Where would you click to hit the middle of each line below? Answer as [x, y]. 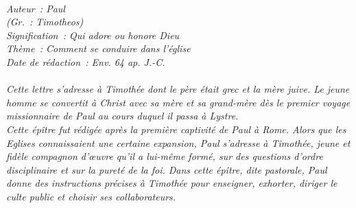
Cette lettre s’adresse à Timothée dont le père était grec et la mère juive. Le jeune [178, 89]
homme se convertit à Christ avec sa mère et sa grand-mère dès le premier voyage [178, 102]
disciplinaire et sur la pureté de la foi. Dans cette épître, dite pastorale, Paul [167, 169]
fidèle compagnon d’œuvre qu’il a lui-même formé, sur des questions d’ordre [165, 156]
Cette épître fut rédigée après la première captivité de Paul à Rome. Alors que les [176, 129]
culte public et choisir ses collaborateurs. [91, 196]
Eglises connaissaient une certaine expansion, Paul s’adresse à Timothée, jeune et [178, 142]
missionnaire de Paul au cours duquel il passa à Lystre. [122, 116]
